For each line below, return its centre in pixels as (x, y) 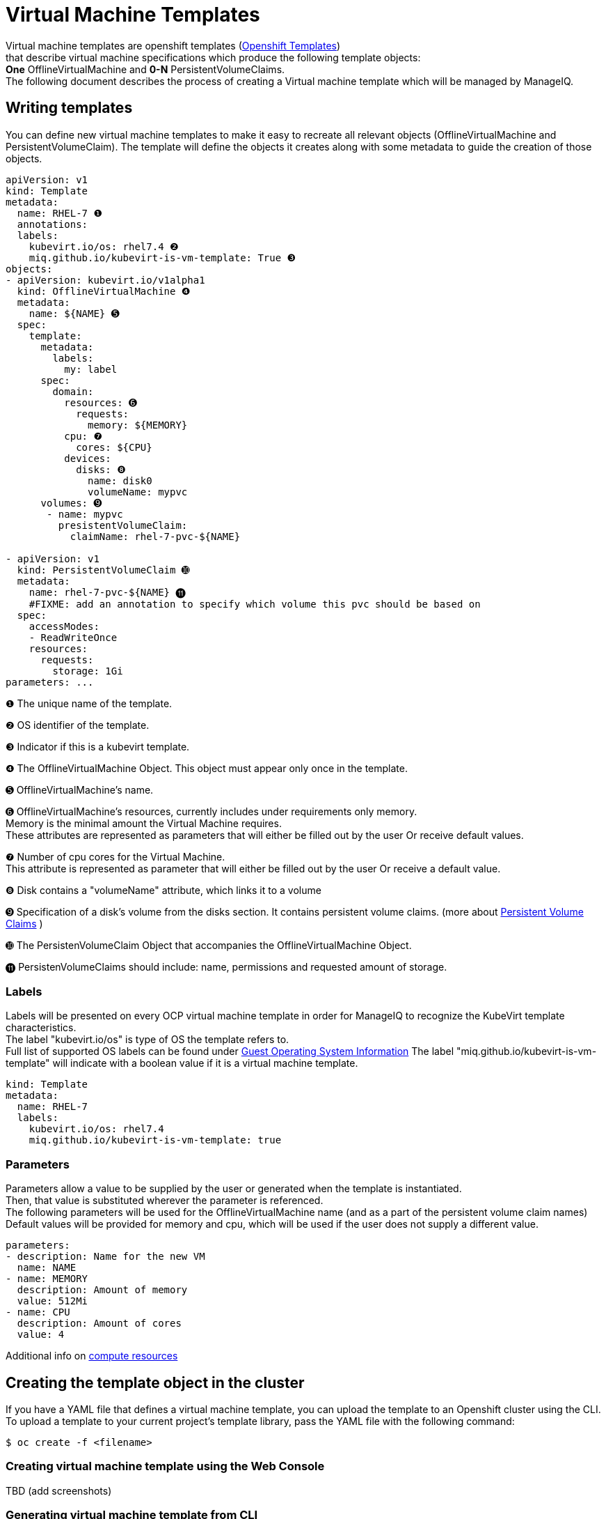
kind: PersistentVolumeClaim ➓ (103, 570)
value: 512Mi (53, 1301)
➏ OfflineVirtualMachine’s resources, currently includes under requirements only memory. (212, 811)
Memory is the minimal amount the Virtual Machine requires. (144, 823)
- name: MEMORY (47, 1279)
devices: (88, 458)
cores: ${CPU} (114, 447)
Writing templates (69, 108)
